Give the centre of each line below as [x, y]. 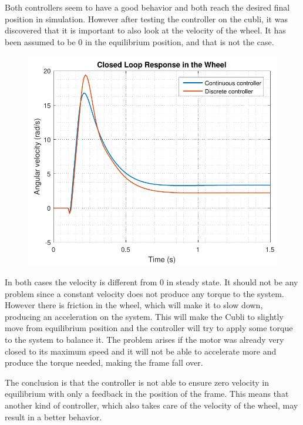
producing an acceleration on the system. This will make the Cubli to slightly [144, 316]
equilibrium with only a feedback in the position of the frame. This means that [147, 394]
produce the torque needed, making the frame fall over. [104, 362]
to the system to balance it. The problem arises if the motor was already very [144, 340]
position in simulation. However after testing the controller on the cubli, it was [146, 18]
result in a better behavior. [53, 416]
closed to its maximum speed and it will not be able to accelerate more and [141, 351]
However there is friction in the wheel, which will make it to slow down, [134, 305]
